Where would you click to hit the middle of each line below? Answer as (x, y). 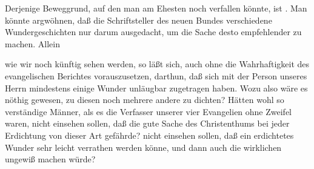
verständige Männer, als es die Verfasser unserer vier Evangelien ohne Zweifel (149, 111)
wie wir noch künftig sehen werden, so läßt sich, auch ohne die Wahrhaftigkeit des (157, 64)
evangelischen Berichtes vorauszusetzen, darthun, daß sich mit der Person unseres (156, 75)
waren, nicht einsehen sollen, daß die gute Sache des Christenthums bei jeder (147, 123)
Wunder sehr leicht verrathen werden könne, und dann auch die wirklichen (143, 147)
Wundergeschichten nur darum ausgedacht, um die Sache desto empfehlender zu (153, 32)
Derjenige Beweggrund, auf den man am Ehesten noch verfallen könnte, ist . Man (156, 8)
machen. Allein (32, 43)
